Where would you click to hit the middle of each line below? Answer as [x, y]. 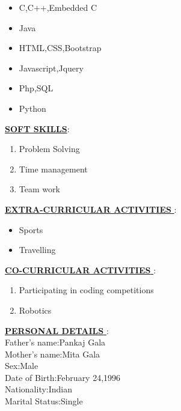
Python [32, 108]
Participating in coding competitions [86, 290]
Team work [39, 189]
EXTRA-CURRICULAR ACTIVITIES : [91, 209]
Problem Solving [49, 149]
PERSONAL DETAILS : [57, 330]
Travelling [37, 250]
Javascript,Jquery [51, 68]
